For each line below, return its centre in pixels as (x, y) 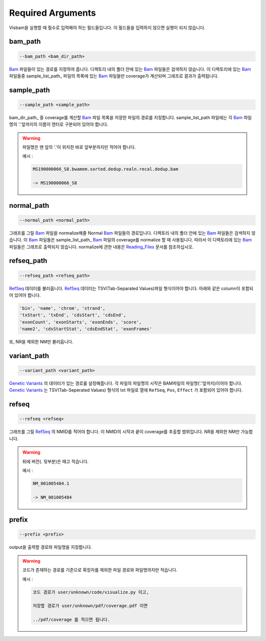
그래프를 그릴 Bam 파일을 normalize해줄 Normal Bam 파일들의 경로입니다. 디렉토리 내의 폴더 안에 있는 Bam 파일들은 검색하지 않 (132, 233)
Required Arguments (52, 13)
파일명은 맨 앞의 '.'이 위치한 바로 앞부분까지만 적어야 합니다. (79, 147)
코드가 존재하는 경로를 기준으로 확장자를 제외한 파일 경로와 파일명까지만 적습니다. (100, 570)
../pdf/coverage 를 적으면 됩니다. (71, 620)
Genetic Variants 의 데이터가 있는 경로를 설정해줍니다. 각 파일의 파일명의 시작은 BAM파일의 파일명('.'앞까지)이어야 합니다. (126, 383)
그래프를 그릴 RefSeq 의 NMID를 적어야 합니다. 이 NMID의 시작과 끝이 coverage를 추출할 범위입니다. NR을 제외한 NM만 (124, 432)
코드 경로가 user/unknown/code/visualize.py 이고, (91, 592)
